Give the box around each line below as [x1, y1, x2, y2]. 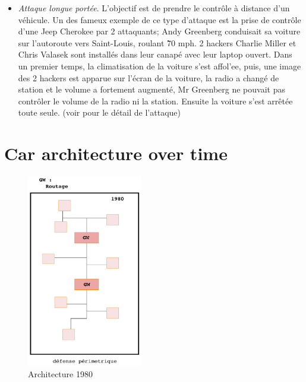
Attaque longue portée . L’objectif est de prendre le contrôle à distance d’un [18, 2, 290, 14]
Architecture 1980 [28, 368, 93, 380]
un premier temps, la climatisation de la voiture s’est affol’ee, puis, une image [18, 59, 301, 72]
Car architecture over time [4, 141, 228, 165]
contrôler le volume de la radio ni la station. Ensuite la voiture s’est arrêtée [18, 94, 293, 107]
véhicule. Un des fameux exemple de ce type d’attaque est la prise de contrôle [18, 13, 301, 26]
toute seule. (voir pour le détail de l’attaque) [18, 106, 181, 119]
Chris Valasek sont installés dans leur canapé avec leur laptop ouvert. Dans [18, 48, 292, 61]
